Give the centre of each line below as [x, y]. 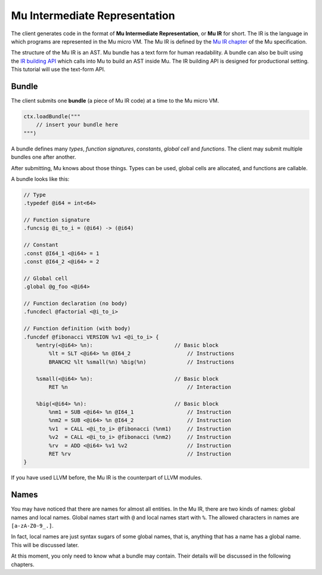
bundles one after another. [44, 157]
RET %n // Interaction [140, 387]
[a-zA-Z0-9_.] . [32, 526]
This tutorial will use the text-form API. [58, 69]
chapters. [23, 564]
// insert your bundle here [77, 125]
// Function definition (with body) [77, 329]
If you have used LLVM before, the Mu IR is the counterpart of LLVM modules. [107, 478]
